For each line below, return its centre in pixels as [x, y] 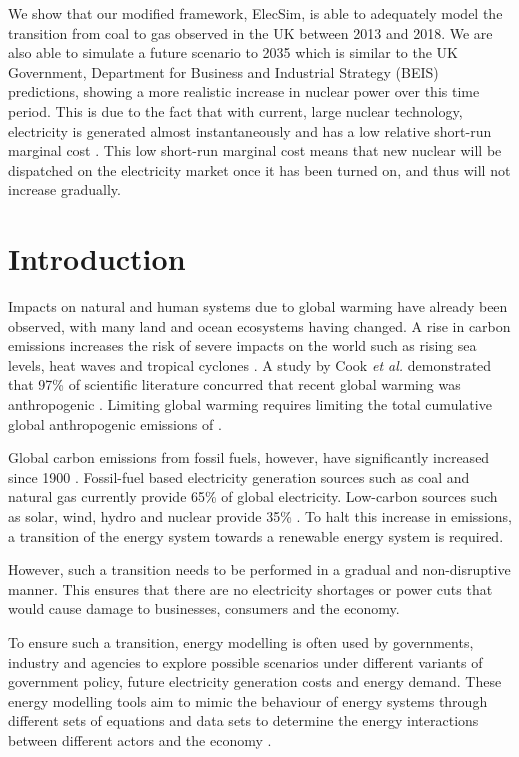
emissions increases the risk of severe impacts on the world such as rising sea [242, 345]
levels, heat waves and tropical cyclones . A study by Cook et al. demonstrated [250, 364]
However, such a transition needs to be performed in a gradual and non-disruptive [259, 569]
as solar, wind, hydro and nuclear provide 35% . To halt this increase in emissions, [260, 516]
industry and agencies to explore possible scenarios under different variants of [245, 661]
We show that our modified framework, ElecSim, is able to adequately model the [255, 13]
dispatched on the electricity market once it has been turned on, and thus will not [259, 169]
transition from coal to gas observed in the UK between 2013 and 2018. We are [250, 32]
